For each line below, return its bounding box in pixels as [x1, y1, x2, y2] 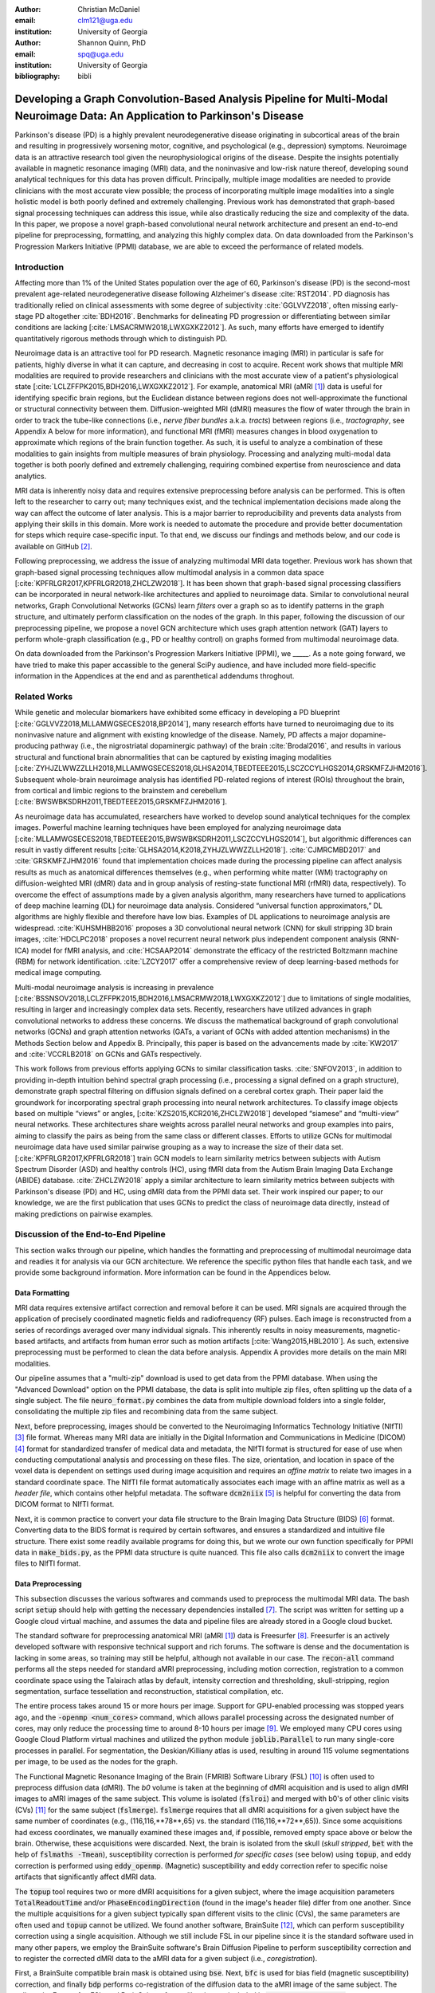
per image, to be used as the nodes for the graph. [14, 1757, 178, 1767]
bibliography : [14, 72, 61, 81]
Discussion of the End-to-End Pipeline [14, 1228, 167, 1240]
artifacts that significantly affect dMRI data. [14, 1872, 157, 1881]
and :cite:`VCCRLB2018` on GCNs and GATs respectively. [14, 1049, 202, 1059]
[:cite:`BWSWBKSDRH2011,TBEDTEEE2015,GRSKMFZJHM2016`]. [14, 797, 227, 807]
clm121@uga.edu [77, 16, 133, 26]
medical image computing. [14, 968, 103, 977]
